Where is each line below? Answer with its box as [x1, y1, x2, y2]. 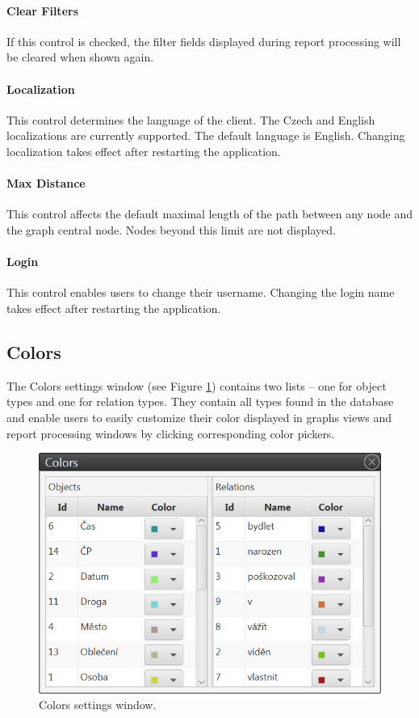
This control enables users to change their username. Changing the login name [6, 284, 395, 301]
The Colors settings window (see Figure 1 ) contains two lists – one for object [6, 377, 387, 394]
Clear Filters [6, 2, 78, 19]
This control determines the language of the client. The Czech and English [6, 111, 375, 128]
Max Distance [6, 175, 86, 192]
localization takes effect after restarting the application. [6, 142, 281, 159]
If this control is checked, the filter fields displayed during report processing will [6, 32, 401, 49]
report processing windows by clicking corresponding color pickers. [6, 424, 335, 441]
